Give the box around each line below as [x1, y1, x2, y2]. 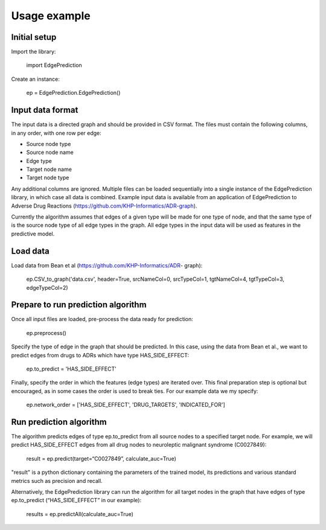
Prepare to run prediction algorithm [11, 299, 147, 310]
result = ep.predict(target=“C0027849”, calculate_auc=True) [26, 455, 176, 462]
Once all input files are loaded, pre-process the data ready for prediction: [11, 316, 193, 323]
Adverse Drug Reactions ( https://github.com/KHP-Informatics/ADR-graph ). [11, 202, 197, 209]
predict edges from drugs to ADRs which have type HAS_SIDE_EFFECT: [11, 351, 190, 359]
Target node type [26, 174, 69, 181]
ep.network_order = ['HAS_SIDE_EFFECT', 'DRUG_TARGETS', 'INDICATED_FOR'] [26, 401, 226, 409]
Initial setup [11, 32, 57, 42]
